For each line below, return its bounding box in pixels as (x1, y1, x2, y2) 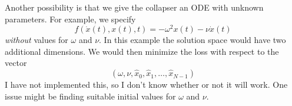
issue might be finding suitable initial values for (5, 90, 176, 102)
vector (5, 57, 27, 69)
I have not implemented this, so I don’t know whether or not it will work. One (5, 78, 288, 91)
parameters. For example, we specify (5, 12, 136, 25)
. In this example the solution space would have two (99, 34, 286, 46)
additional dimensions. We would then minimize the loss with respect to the (5, 45, 279, 57)
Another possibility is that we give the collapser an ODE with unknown (5, 1, 264, 13)
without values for (5, 34, 68, 46)
